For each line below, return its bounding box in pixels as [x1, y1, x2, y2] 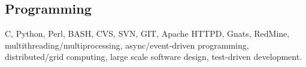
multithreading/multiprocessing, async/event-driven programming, [5, 39, 249, 51]
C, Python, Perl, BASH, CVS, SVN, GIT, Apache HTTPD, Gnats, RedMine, [5, 27, 290, 40]
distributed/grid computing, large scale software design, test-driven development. [5, 50, 302, 63]
